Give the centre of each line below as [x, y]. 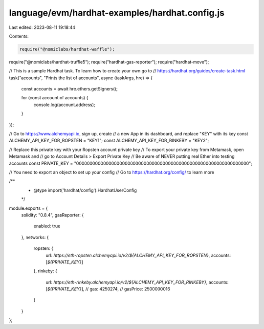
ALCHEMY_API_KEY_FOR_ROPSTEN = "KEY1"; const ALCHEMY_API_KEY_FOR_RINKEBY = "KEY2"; [109, 141]
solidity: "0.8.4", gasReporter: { [53, 215]
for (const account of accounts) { [55, 98]
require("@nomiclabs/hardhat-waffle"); [67, 49]
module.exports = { [28, 208]
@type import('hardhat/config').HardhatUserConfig [85, 190]
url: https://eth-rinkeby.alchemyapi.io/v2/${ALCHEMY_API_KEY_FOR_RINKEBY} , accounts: [137, 282]
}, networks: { [35, 237]
